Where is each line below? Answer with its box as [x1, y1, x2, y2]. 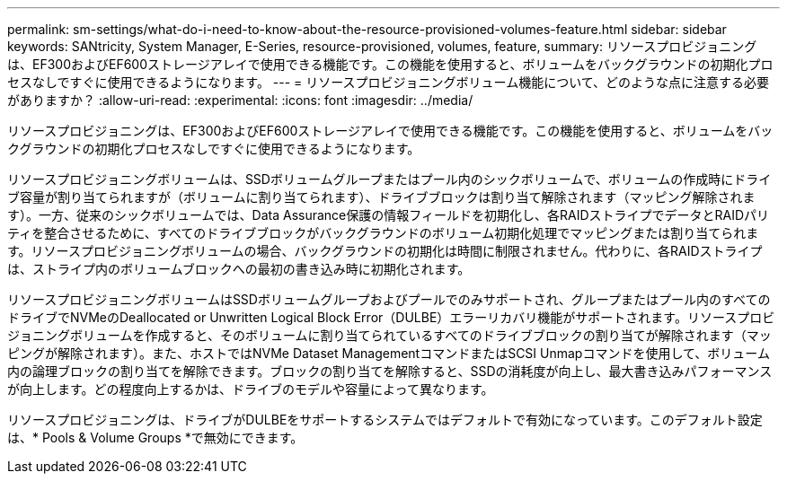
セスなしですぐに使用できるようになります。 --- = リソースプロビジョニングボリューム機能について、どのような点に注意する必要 [7, 74, 770, 90]
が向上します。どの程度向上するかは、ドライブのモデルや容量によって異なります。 [7, 381, 494, 397]
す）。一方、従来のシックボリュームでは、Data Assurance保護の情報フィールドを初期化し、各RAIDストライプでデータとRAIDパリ [7, 207, 770, 223]
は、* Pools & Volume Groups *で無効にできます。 [7, 430, 304, 445]
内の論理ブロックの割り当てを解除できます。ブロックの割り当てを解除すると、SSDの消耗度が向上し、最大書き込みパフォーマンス [7, 363, 773, 379]
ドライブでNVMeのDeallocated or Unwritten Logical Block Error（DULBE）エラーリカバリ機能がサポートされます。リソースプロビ [7, 310, 775, 325]
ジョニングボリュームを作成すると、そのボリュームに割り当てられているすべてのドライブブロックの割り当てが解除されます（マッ [7, 328, 772, 343]
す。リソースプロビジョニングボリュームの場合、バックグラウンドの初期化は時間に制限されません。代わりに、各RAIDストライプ [7, 243, 763, 258]
